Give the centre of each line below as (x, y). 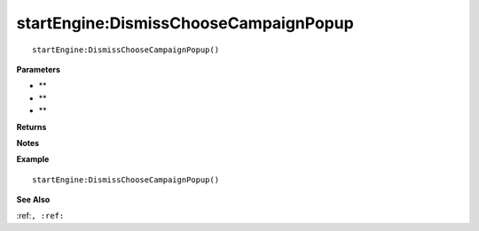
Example (33, 159)
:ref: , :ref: (40, 216)
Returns (31, 127)
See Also (33, 200)
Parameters (39, 69)
